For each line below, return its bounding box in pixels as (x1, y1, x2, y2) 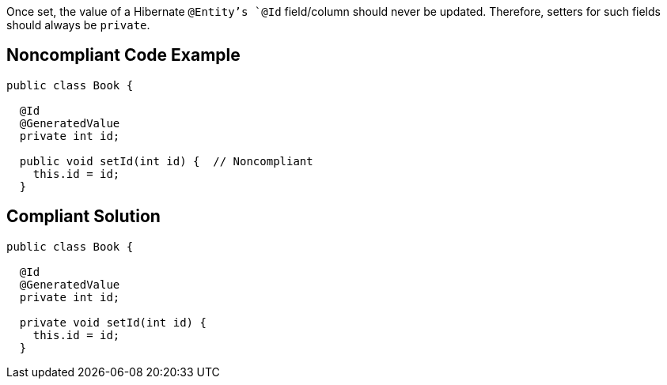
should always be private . (6, 18, 150, 32)
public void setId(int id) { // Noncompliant (19, 154, 313, 168)
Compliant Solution (6, 206, 161, 227)
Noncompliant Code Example (6, 45, 241, 66)
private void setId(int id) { (19, 315, 207, 329)
